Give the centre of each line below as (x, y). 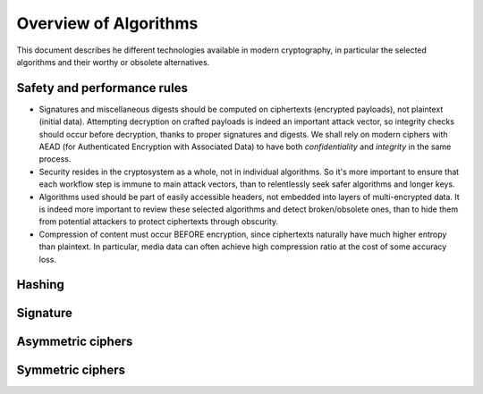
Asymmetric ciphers (75, 342)
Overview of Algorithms (107, 23)
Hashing (40, 285)
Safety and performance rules (102, 88)
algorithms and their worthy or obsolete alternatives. (113, 62)
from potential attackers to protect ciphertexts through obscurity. (159, 222)
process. (55, 159)
